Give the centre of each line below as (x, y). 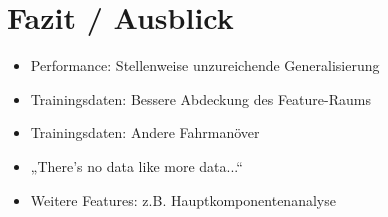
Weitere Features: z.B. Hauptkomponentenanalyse (183, 199)
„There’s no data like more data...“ (136, 165)
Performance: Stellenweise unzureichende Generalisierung (205, 65)
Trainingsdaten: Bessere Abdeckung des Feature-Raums (200, 98)
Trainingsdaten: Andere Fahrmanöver (145, 132)
